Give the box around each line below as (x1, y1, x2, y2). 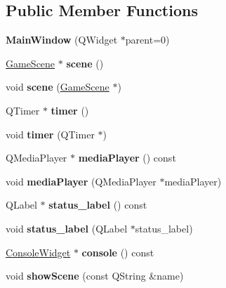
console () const (81, 244, 154, 259)
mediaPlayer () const (78, 150, 176, 165)
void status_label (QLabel (6, 221, 128, 235)
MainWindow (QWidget (6, 32, 118, 47)
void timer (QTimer (6, 126, 95, 141)
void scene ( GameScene (6, 79, 109, 94)
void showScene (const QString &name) (6, 268, 184, 283)
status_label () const (48, 197, 147, 212)
